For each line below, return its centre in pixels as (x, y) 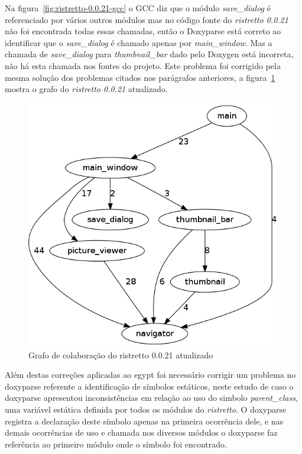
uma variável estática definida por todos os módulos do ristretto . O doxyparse (146, 409)
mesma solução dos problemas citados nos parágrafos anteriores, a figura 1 (140, 77)
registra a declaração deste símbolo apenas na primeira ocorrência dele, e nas (144, 421)
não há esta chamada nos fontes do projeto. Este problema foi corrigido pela (143, 65)
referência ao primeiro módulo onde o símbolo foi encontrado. (116, 444)
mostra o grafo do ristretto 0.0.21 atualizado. (86, 89)
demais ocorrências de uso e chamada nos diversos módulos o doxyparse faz (141, 432)
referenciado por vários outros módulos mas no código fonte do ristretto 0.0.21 (147, 19)
